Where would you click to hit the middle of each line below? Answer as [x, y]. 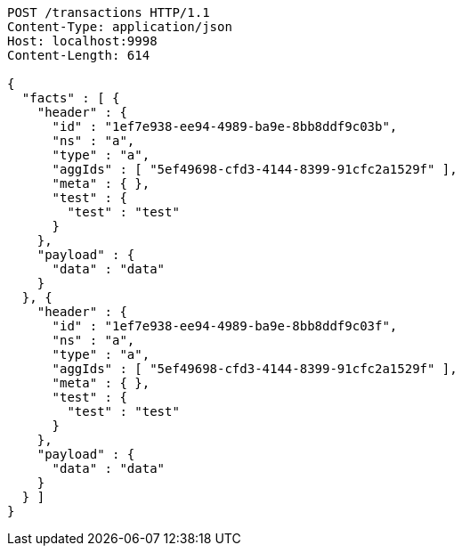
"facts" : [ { [71, 98]
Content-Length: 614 [79, 55]
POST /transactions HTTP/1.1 [109, 12]
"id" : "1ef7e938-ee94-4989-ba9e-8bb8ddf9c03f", [225, 326]
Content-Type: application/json [120, 27]
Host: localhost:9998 [82, 41]
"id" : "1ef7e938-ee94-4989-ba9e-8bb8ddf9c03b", [225, 126]
